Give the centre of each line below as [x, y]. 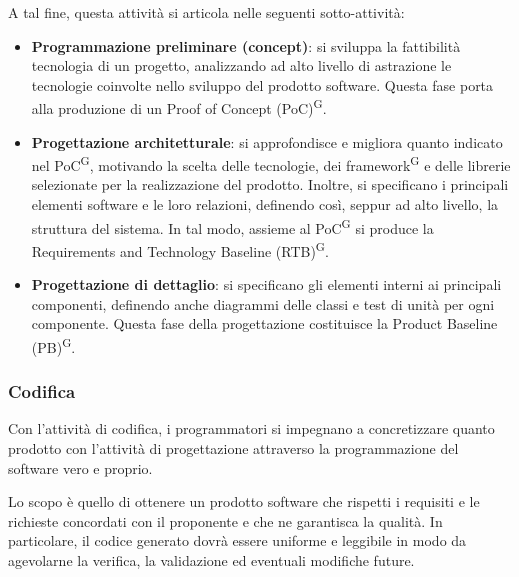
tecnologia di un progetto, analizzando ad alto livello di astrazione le [241, 65]
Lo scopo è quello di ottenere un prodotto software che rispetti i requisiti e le [244, 501]
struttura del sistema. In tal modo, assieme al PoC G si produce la [232, 226]
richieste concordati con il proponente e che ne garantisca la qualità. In [225, 520]
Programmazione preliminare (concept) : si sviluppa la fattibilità [246, 45]
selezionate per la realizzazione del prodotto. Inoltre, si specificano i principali [270, 184]
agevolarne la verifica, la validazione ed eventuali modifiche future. [211, 559]
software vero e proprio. [80, 467]
